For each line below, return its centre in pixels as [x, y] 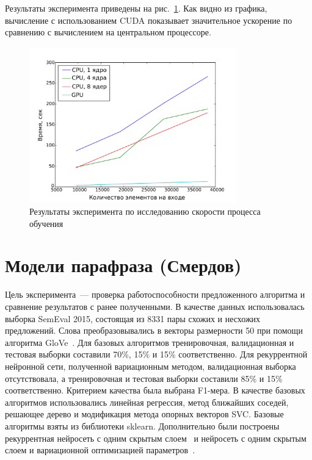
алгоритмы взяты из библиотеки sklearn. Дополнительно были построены [142, 426]
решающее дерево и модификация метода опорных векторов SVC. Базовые [144, 414]
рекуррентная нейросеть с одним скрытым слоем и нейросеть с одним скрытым [156, 438]
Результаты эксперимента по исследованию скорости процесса [145, 211]
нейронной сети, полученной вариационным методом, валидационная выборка [151, 366]
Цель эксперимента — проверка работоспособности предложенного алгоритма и [155, 294]
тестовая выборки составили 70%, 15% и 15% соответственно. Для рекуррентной [156, 354]
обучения [46, 223]
